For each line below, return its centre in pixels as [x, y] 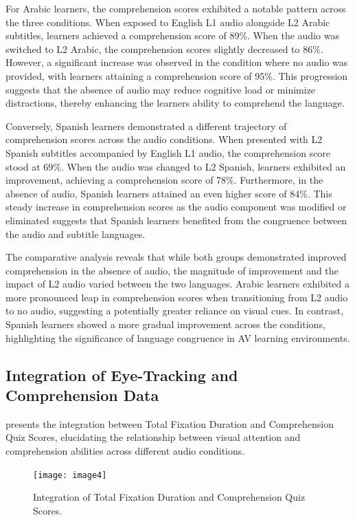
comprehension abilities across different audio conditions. [125, 451]
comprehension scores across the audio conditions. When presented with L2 [164, 139]
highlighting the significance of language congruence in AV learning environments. [178, 337]
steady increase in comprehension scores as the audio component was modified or [176, 207]
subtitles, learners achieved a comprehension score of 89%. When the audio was [172, 35]
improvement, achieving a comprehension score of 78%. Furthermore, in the [164, 180]
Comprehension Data [82, 395]
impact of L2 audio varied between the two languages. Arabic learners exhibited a [177, 284]
